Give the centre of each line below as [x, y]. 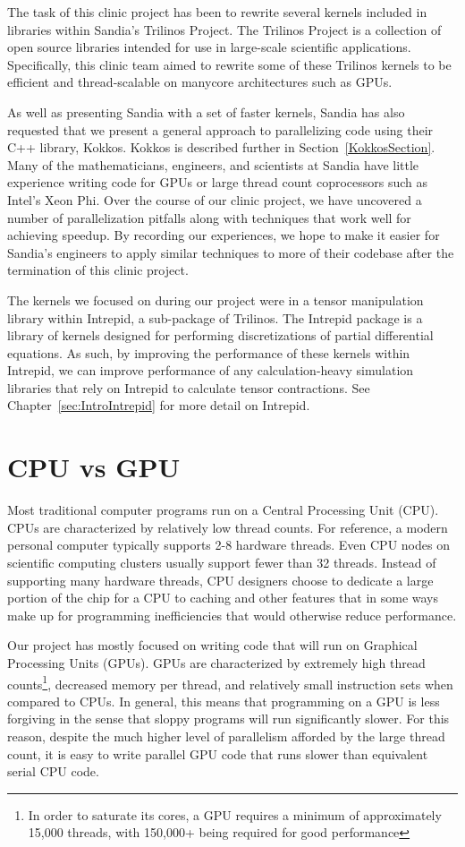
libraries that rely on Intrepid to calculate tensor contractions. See [189, 387]
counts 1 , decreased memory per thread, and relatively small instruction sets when [230, 682]
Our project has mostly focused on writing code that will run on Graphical [212, 645]
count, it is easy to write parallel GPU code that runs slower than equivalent [218, 753]
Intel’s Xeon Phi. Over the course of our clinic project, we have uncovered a [215, 199]
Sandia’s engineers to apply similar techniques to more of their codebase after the [231, 252]
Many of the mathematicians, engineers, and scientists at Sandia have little [213, 164]
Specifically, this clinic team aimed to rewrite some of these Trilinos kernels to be [229, 64]
